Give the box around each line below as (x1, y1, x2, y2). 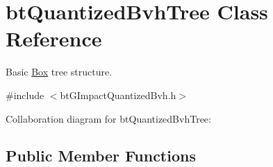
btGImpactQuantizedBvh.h (60, 87, 176, 102)
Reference (6, 24, 102, 53)
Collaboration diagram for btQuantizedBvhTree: (6, 111, 211, 125)
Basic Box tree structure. (6, 64, 113, 79)
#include (6, 87, 44, 102)
